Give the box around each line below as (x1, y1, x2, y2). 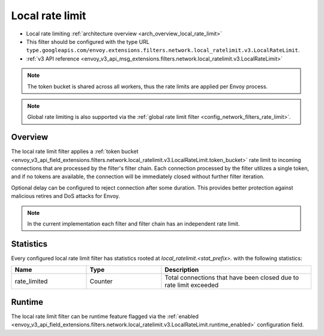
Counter (89, 277, 113, 286)
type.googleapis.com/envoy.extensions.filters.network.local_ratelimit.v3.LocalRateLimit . (26, 47, 300, 54)
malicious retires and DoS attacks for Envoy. (11, 193, 120, 200)
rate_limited (14, 277, 48, 286)
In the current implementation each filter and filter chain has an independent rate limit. (27, 220, 240, 227)
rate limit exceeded (164, 281, 219, 289)
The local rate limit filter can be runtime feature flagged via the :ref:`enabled (11, 313, 199, 320)
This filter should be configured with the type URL (26, 38, 150, 45)
